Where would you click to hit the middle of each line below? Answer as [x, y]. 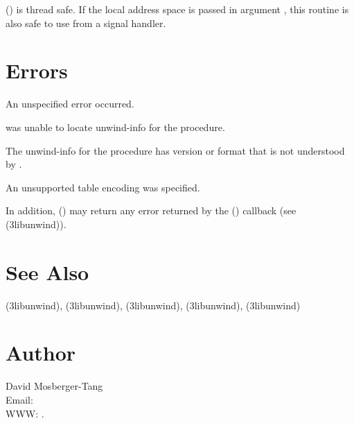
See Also [47, 271]
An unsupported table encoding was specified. [103, 187]
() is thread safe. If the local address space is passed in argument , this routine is [177, 9]
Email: [19, 399]
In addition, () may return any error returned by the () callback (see [151, 210]
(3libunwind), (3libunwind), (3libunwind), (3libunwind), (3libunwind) [153, 305]
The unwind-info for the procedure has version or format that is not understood [175, 150]
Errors [37, 70]
